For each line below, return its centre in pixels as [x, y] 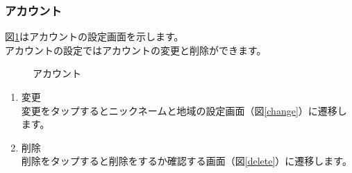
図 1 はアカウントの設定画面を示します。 [94, 36]
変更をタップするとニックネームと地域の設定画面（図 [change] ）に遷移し [184, 110]
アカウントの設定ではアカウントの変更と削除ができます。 [136, 50]
